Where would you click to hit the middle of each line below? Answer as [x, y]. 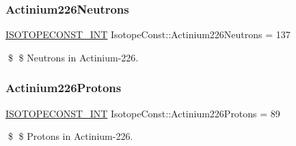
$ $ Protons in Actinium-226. [70, 136]
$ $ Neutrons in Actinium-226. [73, 57]
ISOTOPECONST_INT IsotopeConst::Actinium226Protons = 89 [143, 113]
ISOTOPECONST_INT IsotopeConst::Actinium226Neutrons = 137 [148, 34]
